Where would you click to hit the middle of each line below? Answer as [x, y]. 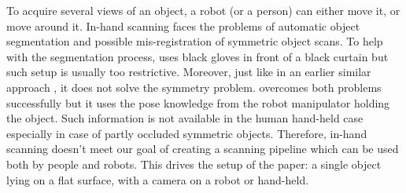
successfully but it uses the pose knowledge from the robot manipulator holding [198, 102]
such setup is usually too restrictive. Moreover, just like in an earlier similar [189, 72]
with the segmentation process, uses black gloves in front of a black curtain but [197, 56]
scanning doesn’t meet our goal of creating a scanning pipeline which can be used [203, 149]
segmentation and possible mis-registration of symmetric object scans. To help [195, 41]
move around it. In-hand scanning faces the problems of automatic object [183, 25]
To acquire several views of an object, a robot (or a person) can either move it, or [203, 10]
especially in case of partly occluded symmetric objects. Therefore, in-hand [187, 133]
